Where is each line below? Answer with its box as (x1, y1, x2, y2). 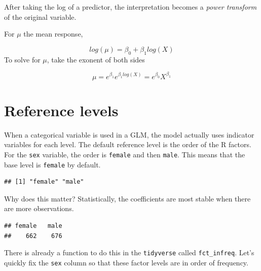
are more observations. (4, 203, 74, 214)
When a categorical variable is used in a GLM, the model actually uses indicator (4, 129, 254, 140)
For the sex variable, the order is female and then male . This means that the (4, 149, 245, 159)
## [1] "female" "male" (4, 178, 84, 186)
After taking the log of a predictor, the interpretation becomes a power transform (4, 2, 257, 12)
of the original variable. (4, 11, 77, 22)
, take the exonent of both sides (47, 54, 145, 64)
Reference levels (4, 99, 119, 120)
